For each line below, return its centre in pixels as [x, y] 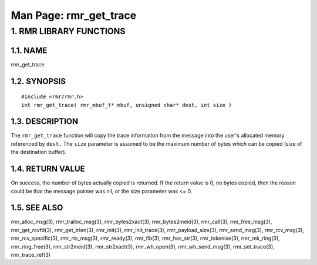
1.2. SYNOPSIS [38, 81]
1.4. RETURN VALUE [48, 169]
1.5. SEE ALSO [37, 208]
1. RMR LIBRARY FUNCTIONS [68, 31]
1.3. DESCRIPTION [45, 121]
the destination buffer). [39, 152]
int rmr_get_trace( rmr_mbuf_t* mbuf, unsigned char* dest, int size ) [127, 105]
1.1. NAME [29, 50]
